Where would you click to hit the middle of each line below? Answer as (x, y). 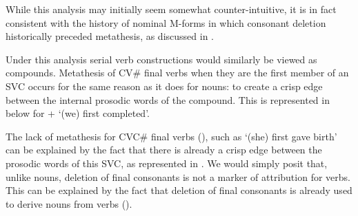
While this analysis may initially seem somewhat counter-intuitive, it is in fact (171, 9)
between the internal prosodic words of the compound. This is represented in (168, 99)
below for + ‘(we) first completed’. (78, 113)
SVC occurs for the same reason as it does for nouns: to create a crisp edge (164, 86)
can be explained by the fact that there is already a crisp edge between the (164, 150)
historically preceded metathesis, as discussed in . (110, 36)
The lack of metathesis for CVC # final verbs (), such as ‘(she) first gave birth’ (171, 136)
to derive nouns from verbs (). (69, 203)
